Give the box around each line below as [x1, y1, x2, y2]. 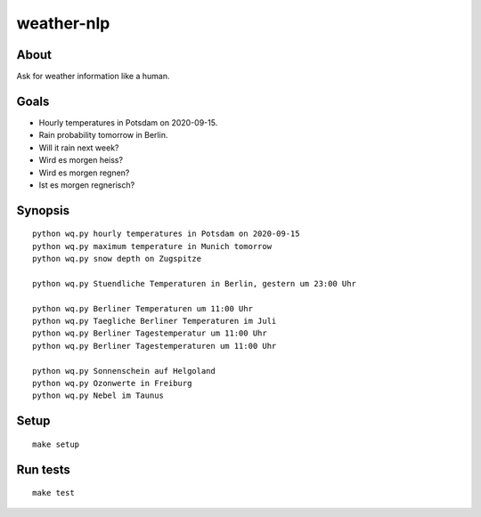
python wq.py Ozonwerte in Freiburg [32, 378, 192, 389]
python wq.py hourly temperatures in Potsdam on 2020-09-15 [32, 229, 300, 239]
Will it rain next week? [38, 142, 119, 153]
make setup [32, 439, 80, 449]
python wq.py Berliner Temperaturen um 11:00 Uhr [32, 303, 254, 313]
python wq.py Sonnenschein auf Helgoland [32, 366, 216, 376]
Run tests [16, 462, 70, 477]
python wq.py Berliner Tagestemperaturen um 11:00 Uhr [32, 341, 277, 351]
